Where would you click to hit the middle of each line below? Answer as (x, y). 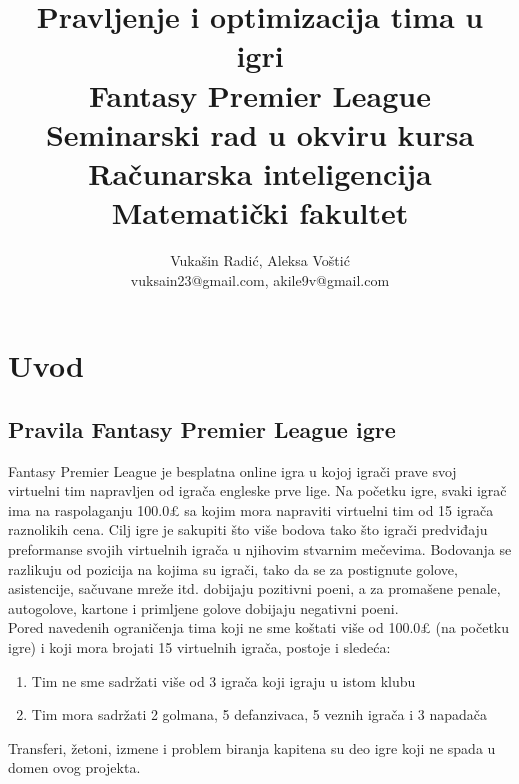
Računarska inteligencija (260, 172)
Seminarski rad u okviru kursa (260, 133)
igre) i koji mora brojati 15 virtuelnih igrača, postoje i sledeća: (199, 646)
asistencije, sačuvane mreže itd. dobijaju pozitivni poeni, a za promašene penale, (254, 588)
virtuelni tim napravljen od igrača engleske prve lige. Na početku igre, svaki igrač (257, 490)
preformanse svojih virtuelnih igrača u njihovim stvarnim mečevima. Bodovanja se (260, 549)
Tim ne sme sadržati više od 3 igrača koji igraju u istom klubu (223, 680)
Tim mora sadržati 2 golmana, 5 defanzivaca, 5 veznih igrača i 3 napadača (259, 714)
